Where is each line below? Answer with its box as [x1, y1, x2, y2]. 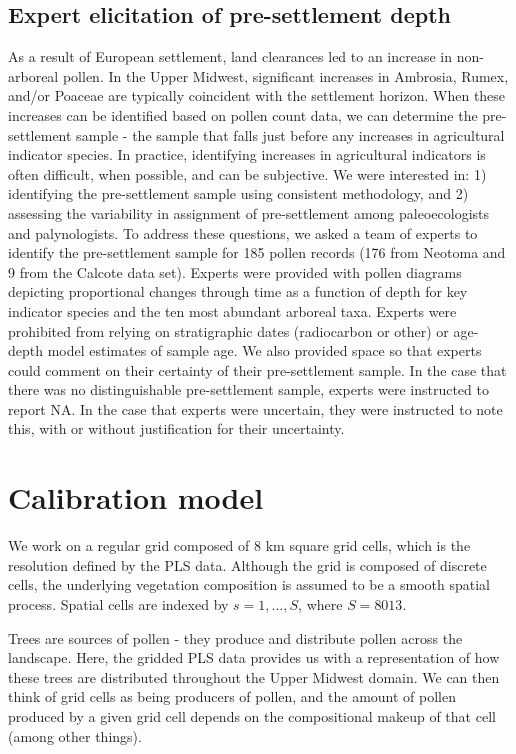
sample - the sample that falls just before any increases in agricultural [76, 124, 505, 145]
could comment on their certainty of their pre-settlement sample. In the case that [8, 359, 507, 380]
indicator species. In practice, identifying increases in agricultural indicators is [8, 144, 486, 165]
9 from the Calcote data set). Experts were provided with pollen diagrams [8, 261, 462, 282]
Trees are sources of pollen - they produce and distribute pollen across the [8, 627, 463, 648]
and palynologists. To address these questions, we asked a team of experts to [8, 222, 478, 243]
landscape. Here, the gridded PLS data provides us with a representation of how [8, 647, 500, 668]
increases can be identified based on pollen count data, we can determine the [8, 104, 478, 125]
